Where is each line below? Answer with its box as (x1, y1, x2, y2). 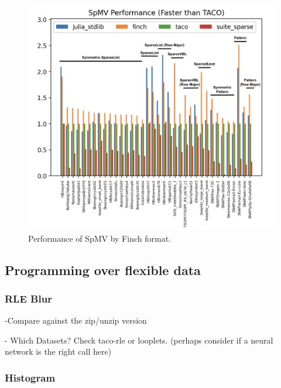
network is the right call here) (5, 345, 112, 358)
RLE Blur (5, 291, 52, 305)
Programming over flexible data (5, 260, 201, 279)
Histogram (5, 370, 56, 384)
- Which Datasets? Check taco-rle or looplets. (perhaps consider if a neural (5, 334, 273, 346)
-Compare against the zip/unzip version (5, 314, 147, 327)
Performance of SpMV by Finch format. (28, 232, 171, 244)
